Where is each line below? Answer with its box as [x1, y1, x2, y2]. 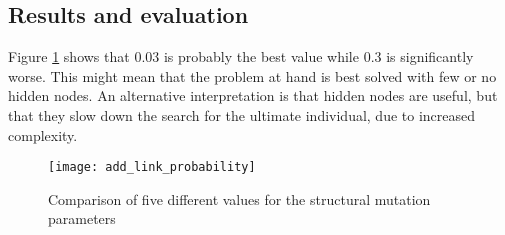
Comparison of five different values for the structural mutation [48, 188, 431, 209]
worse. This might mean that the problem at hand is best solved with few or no [8, 65, 497, 86]
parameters [48, 208, 116, 229]
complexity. [8, 124, 78, 145]
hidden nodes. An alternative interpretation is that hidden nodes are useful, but [8, 85, 498, 106]
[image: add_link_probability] [48, 160, 256, 175]
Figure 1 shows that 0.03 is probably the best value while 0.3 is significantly [8, 46, 474, 67]
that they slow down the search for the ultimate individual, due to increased [8, 104, 476, 125]
